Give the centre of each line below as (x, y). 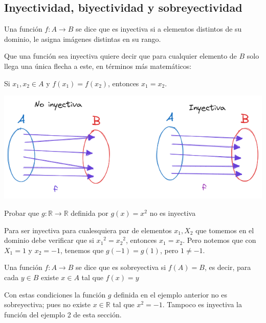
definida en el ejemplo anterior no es (171, 294)
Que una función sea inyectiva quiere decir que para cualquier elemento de (120, 56)
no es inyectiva (173, 213)
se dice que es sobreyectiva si (121, 267)
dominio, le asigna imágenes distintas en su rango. (83, 39)
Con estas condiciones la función (55, 294)
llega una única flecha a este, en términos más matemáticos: (98, 66)
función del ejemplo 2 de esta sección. (63, 314)
